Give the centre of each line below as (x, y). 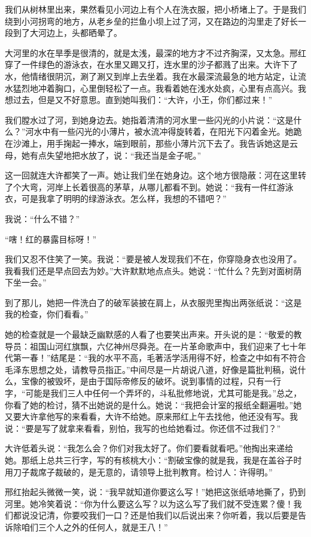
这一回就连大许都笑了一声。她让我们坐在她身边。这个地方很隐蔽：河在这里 (151, 175)
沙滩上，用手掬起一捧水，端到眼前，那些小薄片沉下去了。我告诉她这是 (151, 143)
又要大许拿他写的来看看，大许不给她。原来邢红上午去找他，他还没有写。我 (151, 416)
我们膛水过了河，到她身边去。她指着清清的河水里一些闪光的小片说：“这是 (149, 119)
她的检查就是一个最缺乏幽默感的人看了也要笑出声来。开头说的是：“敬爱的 (149, 334)
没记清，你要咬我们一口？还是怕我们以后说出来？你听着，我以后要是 (164, 515)
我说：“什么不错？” (42, 218)
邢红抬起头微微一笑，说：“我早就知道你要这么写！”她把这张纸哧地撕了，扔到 (155, 492)
